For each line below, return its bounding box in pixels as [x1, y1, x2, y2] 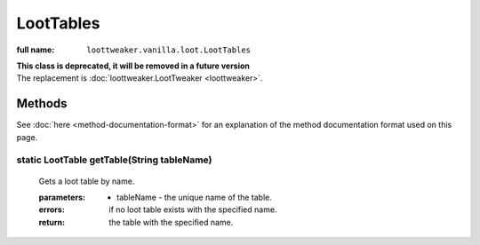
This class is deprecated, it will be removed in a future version [16, 60, 251, 71]
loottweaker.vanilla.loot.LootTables [86, 44, 252, 55]
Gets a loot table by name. [38, 176, 135, 186]
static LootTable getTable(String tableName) [16, 154, 212, 166]
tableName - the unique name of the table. [116, 192, 273, 202]
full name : [16, 44, 55, 55]
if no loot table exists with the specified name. [108, 204, 277, 215]
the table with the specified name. [108, 217, 234, 227]
